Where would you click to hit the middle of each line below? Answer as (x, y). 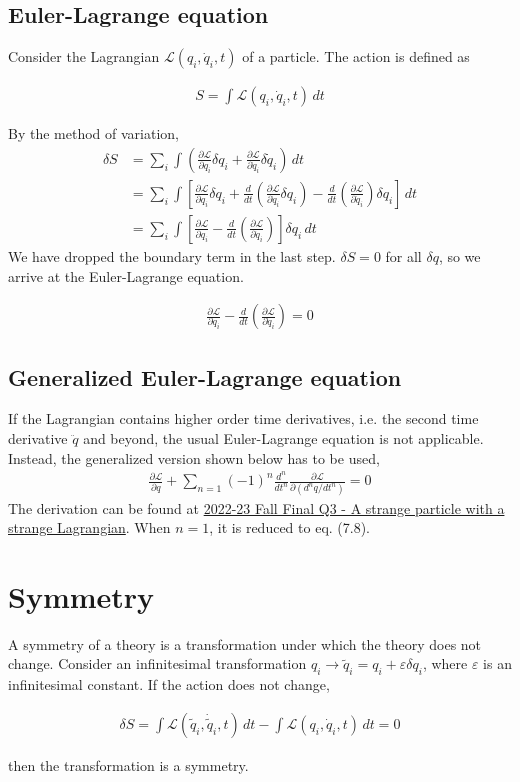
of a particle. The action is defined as (356, 56)
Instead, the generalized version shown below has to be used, (194, 457)
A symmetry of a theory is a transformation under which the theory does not (245, 643)
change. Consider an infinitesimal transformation (157, 663)
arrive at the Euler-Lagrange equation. (126, 275)
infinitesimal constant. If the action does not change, (169, 684)
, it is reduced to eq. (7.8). (290, 527)
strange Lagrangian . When (89, 527)
